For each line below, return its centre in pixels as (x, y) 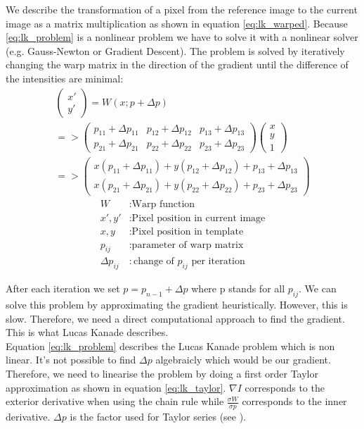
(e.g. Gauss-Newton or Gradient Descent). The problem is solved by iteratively (175, 50)
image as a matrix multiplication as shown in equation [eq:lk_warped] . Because (177, 23)
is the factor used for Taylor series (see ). (158, 417)
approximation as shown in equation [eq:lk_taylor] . (116, 387)
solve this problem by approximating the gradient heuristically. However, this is (177, 305)
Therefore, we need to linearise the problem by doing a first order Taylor (162, 374)
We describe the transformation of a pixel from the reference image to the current (182, 9)
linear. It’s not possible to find (71, 360)
